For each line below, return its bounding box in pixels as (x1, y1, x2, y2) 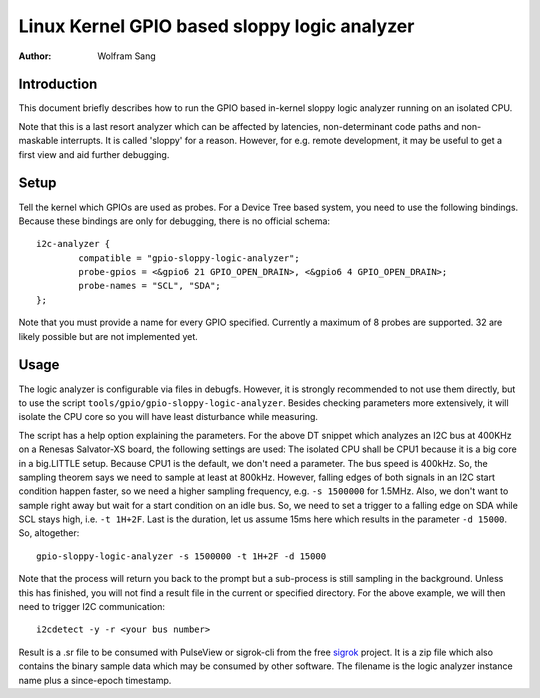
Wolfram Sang (97, 50, 157, 62)
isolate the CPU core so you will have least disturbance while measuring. (18, 411, 319, 423)
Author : (18, 50, 52, 62)
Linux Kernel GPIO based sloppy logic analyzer (18, 15, 415, 37)
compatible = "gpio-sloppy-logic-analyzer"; (78, 252, 300, 264)
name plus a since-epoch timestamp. (18, 674, 172, 686)
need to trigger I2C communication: (18, 601, 165, 613)
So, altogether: (18, 527, 80, 539)
